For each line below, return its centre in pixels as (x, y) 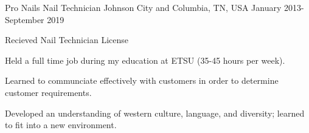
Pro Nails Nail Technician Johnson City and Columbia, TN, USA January (143, 7)
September (25, 19)
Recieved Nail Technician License (67, 40)
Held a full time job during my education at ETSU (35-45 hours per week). (145, 60)
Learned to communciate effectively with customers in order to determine (142, 80)
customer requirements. (48, 92)
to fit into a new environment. (61, 125)
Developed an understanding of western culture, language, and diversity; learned (155, 113)
